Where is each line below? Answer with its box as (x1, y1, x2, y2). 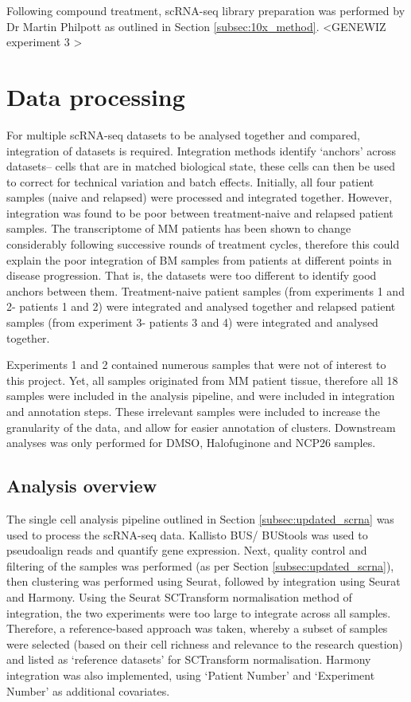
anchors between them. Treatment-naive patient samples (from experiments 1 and (6, 282, 405, 299)
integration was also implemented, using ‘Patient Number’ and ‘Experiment (6, 666, 375, 683)
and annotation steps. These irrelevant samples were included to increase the (6, 403, 380, 419)
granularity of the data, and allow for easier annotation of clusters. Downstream (6, 418, 396, 435)
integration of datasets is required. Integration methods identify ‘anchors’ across (6, 142, 397, 159)
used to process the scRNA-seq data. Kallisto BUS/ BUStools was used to (6, 526, 368, 543)
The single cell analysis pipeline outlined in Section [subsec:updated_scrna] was (6, 510, 394, 527)
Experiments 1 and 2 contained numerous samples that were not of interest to (6, 356, 386, 373)
